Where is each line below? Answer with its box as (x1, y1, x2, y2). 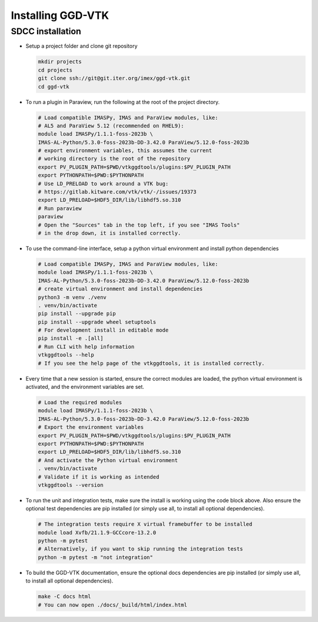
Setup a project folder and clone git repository (25, 42, 138, 50)
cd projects (38, 67, 73, 73)
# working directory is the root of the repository (38, 155, 191, 162)
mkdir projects (38, 58, 82, 65)
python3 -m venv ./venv (38, 294, 107, 300)
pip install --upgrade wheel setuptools (38, 319, 156, 325)
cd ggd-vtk (38, 83, 69, 90)
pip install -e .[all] (38, 335, 104, 342)
